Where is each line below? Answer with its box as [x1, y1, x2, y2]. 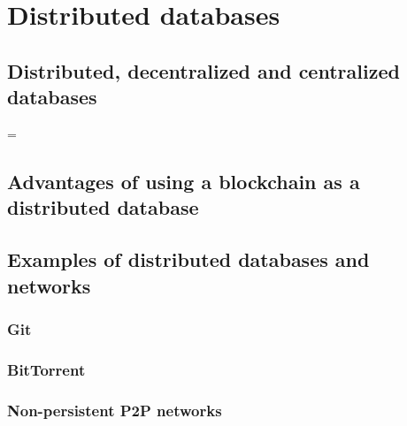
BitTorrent [7, 358, 86, 380]
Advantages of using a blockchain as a [7, 167, 360, 194]
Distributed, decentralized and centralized [7, 57, 400, 84]
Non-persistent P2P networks [7, 399, 222, 421]
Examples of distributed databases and [7, 246, 370, 273]
